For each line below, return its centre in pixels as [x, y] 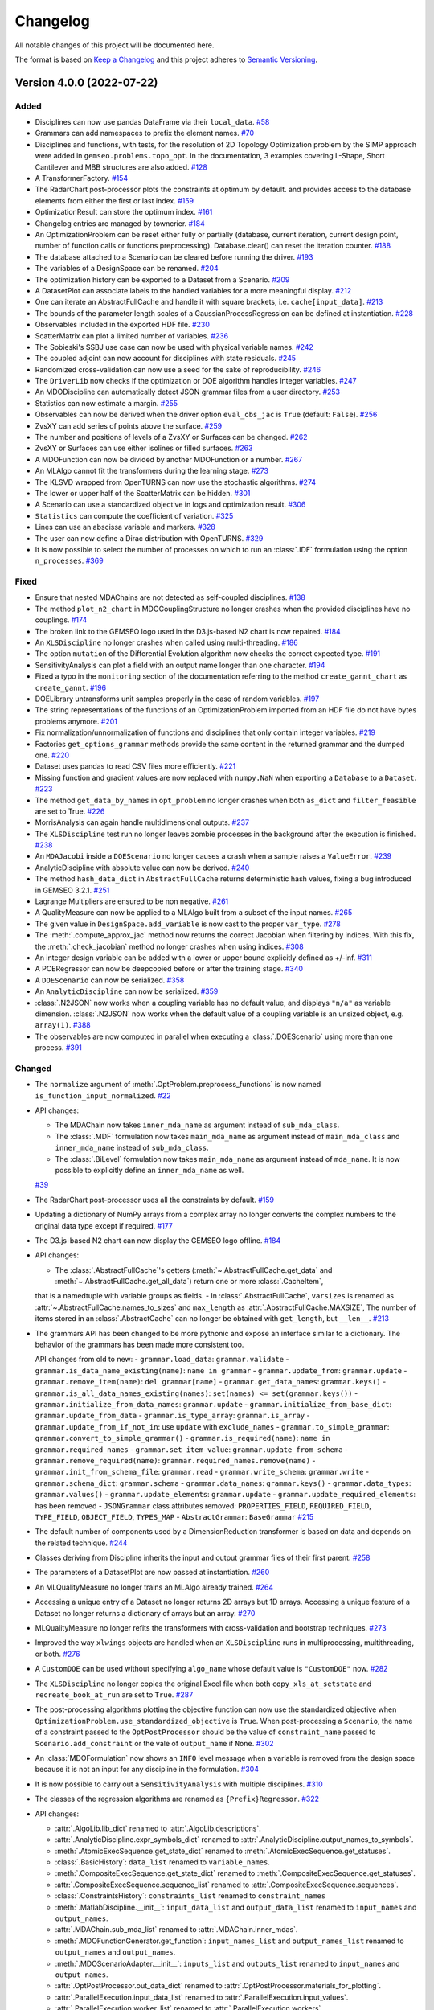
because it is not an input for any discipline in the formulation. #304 [147, 1770]
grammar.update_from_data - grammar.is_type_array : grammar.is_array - [172, 1416]
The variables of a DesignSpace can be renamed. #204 [127, 269]
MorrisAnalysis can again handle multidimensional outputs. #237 [142, 822]
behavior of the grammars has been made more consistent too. [139, 1345]
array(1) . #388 [63, 1025]
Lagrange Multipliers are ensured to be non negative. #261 [132, 901]
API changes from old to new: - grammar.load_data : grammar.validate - [162, 1360]
